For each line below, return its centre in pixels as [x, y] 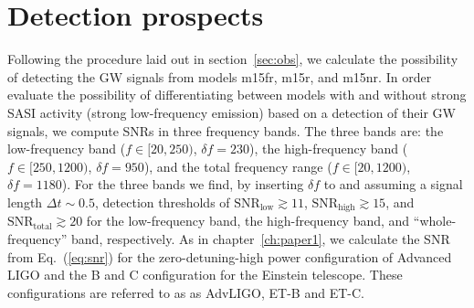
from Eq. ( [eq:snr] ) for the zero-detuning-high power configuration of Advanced [230, 256]
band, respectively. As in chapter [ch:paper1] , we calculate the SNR [261, 238]
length [25, 202]
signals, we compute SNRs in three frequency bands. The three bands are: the [226, 130]
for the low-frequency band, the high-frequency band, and [248, 221]
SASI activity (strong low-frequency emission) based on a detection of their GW [232, 112]
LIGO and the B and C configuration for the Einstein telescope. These [205, 275]
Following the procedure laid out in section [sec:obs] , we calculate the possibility [233, 59]
